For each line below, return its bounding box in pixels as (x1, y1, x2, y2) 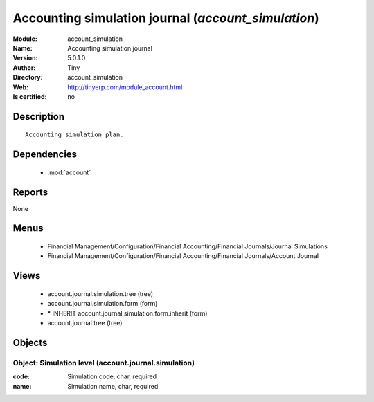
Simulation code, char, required (67, 372, 157, 381)
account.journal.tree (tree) (47, 318, 123, 327)
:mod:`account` (47, 168, 91, 176)
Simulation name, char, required (67, 382, 159, 390)
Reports (12, 186, 48, 198)
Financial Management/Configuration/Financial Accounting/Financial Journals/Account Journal (47, 252, 319, 260)
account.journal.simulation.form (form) (47, 300, 158, 308)
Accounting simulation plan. (25, 131, 124, 138)
